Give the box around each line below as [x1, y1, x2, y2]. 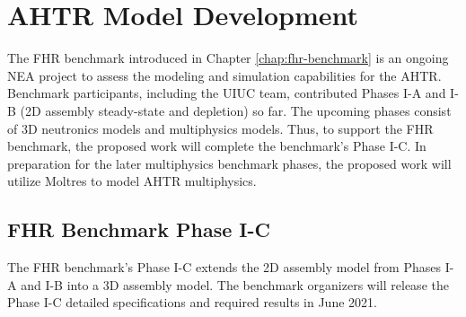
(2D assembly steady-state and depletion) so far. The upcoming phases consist [20, 101, 452, 119]
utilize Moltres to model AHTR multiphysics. [7, 172, 257, 190]
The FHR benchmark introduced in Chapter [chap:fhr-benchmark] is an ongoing [7, 48, 449, 67]
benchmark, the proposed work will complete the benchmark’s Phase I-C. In [7, 136, 426, 155]
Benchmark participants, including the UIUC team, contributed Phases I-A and [7, 84, 446, 102]
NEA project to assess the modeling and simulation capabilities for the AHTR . [7, 66, 442, 84]
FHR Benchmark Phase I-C [7, 216, 270, 243]
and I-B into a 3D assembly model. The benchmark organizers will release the [21, 275, 449, 294]
